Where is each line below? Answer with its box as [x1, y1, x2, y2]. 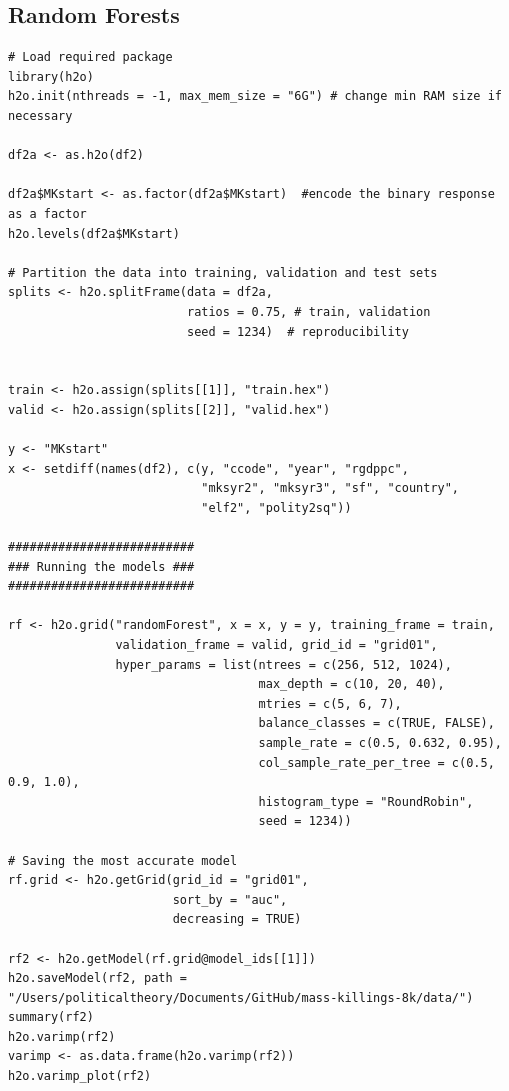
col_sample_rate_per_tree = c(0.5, [258, 755, 495, 770]
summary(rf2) [8, 1010, 94, 1025]
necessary [8, 108, 73, 123]
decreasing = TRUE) [172, 912, 302, 927]
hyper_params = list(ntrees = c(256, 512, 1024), [115, 657, 452, 672]
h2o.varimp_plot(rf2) [8, 1069, 152, 1084]
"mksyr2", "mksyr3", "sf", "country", [201, 481, 460, 496]
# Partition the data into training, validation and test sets [8, 265, 438, 280]
